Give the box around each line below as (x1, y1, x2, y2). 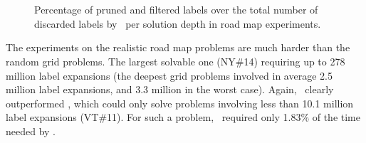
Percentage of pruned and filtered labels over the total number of (34, 2, 318, 17)
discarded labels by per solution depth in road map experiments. (34, 16, 321, 31)
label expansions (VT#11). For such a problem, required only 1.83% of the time (6, 110, 360, 125)
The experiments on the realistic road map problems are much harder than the (6, 40, 350, 55)
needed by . (6, 123, 56, 138)
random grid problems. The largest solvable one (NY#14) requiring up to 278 (6, 53, 345, 68)
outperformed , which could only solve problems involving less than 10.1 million (6, 95, 354, 110)
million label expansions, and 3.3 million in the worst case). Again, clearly (6, 82, 334, 97)
